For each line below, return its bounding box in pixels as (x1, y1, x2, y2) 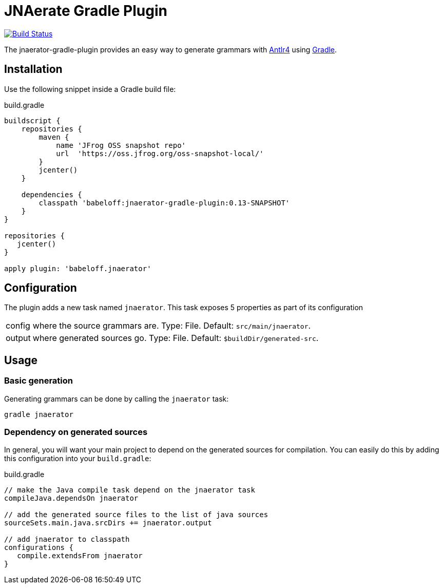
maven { (38, 132, 69, 141)
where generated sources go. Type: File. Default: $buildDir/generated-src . (32, 333, 319, 344)
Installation (4, 63, 63, 76)
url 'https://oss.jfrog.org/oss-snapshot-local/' (56, 149, 264, 158)
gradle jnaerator (4, 410, 73, 419)
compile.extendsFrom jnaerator (17, 552, 143, 560)
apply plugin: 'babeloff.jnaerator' (4, 264, 151, 273)
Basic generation (4, 375, 73, 386)
